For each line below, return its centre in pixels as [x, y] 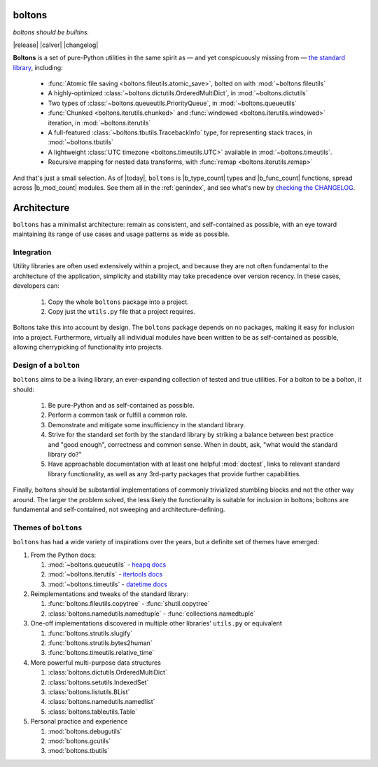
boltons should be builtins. [51, 32]
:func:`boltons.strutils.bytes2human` [100, 643]
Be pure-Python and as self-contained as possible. [121, 406]
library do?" [65, 455]
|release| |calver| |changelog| [56, 45]
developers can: [36, 286]
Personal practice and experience [79, 721]
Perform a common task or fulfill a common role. [118, 415]
